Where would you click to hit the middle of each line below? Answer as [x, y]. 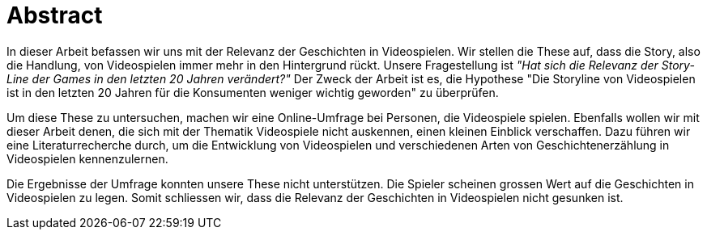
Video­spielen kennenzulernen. [87, 158]
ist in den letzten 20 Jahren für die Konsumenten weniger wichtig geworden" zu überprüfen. [253, 92]
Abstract [55, 15]
